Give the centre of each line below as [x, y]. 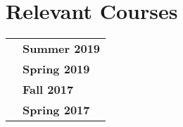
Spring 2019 [56, 69]
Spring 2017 [56, 110]
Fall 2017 [48, 90]
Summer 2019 [62, 49]
